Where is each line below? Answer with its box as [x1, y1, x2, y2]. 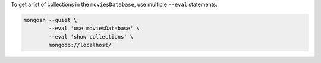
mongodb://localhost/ [48, 42, 112, 49]
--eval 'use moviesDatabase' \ [48, 25, 140, 32]
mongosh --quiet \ [23, 17, 77, 23]
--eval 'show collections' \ [48, 33, 134, 40]
